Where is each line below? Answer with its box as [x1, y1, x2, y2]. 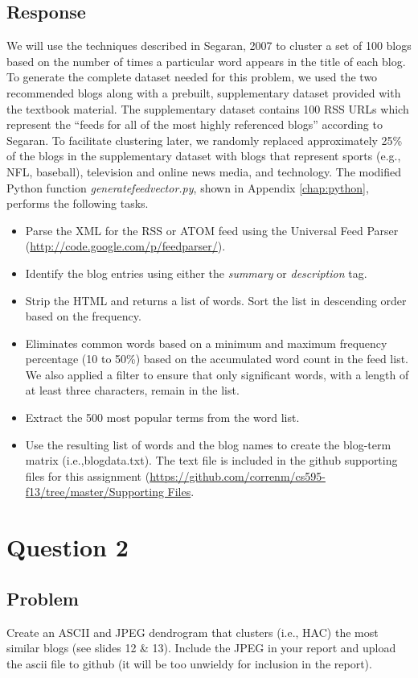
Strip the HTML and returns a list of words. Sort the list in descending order [25, 291, 407, 308]
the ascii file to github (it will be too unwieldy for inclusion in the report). [6, 655, 372, 672]
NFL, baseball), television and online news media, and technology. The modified [6, 163, 402, 180]
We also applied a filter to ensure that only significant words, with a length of [25, 366, 409, 382]
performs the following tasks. [6, 195, 149, 212]
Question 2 [6, 531, 129, 564]
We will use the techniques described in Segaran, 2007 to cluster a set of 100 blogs [6, 37, 412, 54]
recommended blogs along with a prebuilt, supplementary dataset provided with [6, 84, 401, 101]
